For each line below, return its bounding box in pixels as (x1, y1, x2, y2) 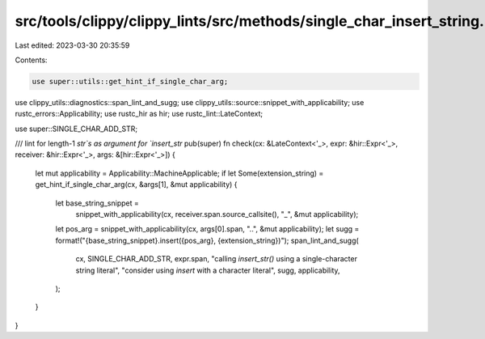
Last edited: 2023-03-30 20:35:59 (15, 40, 130, 50)
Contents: (15, 55, 48, 65)
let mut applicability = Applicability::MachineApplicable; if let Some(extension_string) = (35, 168, 324, 178)
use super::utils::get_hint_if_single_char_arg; (32, 77, 229, 86)
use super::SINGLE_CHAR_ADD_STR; (15, 124, 137, 133)
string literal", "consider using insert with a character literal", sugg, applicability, (75, 265, 340, 275)
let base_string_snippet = (55, 198, 139, 208)
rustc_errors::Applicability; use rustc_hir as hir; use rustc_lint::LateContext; (15, 109, 263, 119)
